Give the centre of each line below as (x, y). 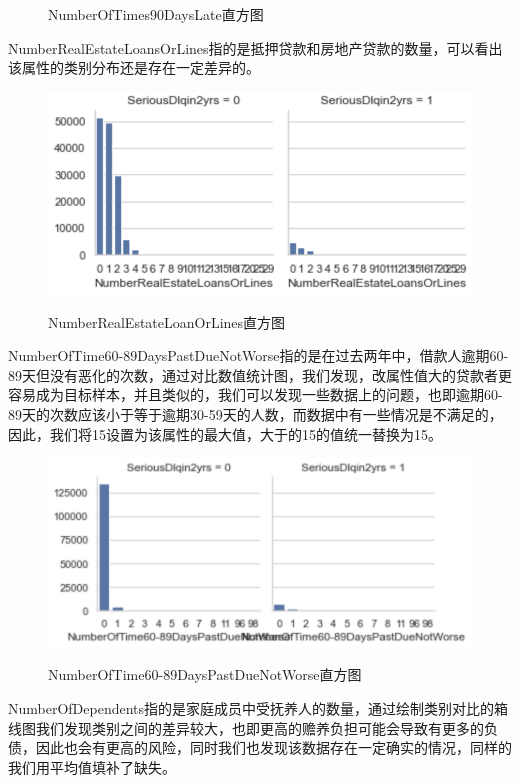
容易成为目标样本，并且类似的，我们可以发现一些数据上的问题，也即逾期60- (255, 394)
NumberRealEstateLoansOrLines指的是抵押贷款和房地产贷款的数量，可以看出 (255, 47)
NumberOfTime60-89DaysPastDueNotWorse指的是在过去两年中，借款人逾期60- (258, 355)
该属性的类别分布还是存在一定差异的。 (134, 67)
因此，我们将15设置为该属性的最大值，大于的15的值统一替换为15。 (225, 433)
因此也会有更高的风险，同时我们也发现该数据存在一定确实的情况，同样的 (273, 747)
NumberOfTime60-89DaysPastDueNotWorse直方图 (205, 674)
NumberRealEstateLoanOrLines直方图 (167, 321)
